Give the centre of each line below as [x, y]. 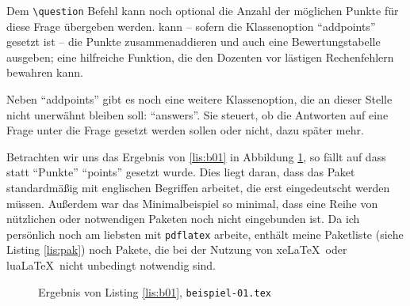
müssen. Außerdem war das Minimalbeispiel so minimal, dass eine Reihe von [192, 203]
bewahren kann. [45, 72]
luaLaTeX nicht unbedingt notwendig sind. [111, 265]
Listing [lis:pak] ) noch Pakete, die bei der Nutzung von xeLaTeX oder [177, 249]
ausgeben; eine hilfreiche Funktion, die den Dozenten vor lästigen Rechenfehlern [200, 57]
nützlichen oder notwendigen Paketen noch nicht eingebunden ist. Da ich [183, 219]
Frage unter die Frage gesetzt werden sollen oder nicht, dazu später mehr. [185, 130]
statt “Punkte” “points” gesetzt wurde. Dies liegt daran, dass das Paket [181, 172]
